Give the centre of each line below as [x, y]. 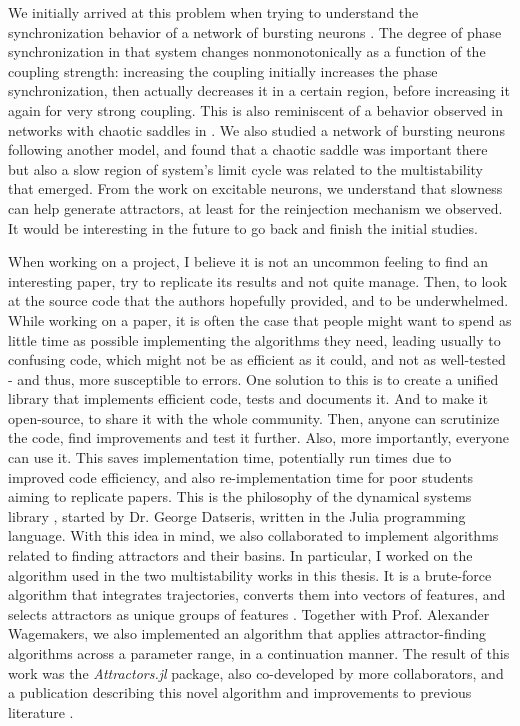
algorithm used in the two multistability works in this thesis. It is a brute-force [250, 574]
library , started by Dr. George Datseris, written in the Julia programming [237, 515]
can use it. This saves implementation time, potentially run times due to [230, 457]
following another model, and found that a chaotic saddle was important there [248, 149]
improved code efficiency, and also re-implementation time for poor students [241, 476]
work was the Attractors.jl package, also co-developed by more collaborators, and [256, 672]
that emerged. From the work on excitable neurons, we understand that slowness [255, 188]
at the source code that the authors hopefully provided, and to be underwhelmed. [258, 300]
